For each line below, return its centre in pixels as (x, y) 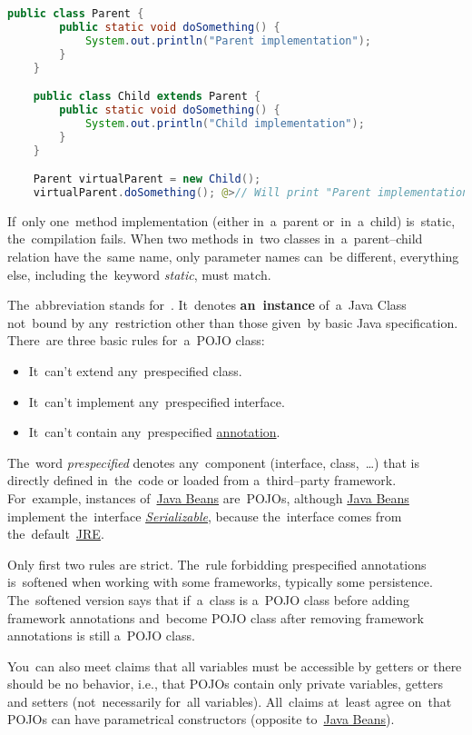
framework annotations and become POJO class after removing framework (216, 617)
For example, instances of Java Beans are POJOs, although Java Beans (208, 497)
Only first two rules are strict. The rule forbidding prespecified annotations (217, 564)
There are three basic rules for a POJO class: (136, 340)
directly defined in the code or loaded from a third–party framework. (202, 480)
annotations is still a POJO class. (101, 636)
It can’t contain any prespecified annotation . (154, 432)
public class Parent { (76, 14)
